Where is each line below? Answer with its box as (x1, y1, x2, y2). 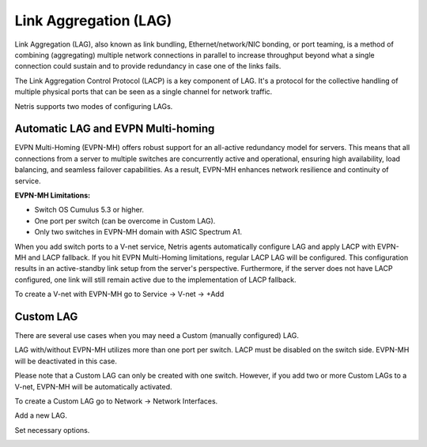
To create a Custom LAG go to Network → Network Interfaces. (14, 396, 218, 406)
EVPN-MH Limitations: (14, 190, 91, 200)
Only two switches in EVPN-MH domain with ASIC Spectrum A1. (34, 227, 243, 237)
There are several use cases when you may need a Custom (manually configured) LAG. (14, 331, 300, 340)
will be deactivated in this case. (14, 356, 118, 366)
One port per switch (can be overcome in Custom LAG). (34, 216, 216, 225)
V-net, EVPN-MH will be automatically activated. (14, 381, 173, 391)
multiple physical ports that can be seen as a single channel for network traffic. (14, 87, 273, 96)
